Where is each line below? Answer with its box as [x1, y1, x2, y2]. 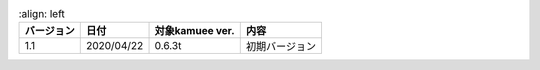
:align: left [18, 7, 65, 21]
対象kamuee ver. [154, 24, 235, 38]
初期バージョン [245, 40, 317, 54]
